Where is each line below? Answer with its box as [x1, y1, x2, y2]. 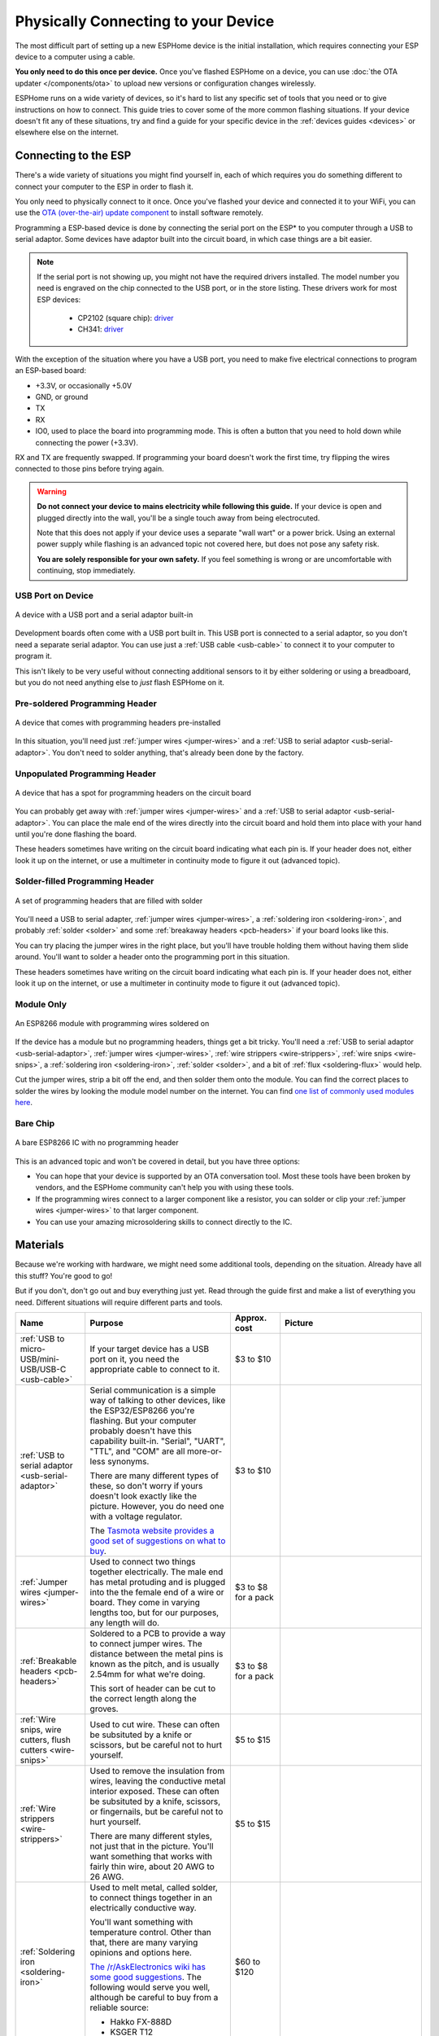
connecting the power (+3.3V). [35, 437, 138, 447]
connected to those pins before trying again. [15, 464, 164, 474]
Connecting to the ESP [15, 149, 132, 163]
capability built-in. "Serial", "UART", [89, 1436, 226, 1447]
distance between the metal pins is [89, 1648, 224, 1660]
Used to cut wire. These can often [89, 1719, 220, 1731]
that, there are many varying [89, 1937, 198, 1948]
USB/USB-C [20, 1364, 67, 1376]
